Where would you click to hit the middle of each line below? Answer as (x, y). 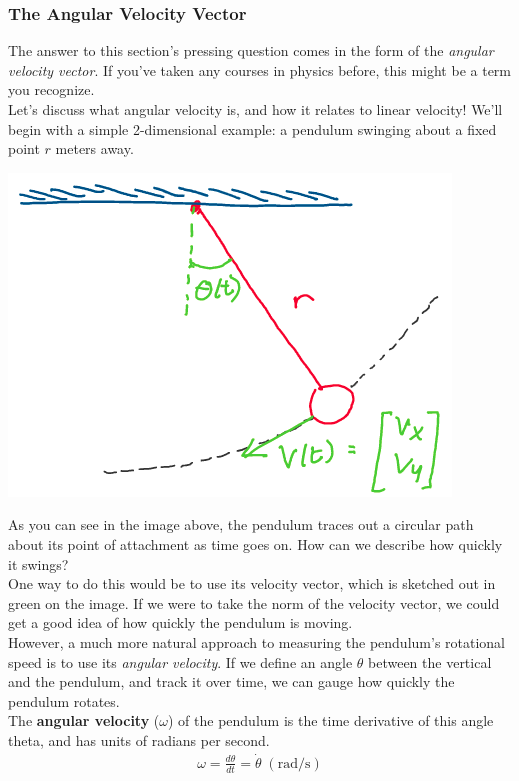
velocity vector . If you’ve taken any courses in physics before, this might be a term (260, 69)
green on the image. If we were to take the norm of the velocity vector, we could (254, 602)
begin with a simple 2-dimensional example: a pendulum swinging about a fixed (252, 128)
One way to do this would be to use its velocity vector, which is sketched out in (252, 583)
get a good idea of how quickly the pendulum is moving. (180, 622)
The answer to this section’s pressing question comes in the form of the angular (251, 50)
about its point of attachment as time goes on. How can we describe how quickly (255, 543)
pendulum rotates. (64, 700)
